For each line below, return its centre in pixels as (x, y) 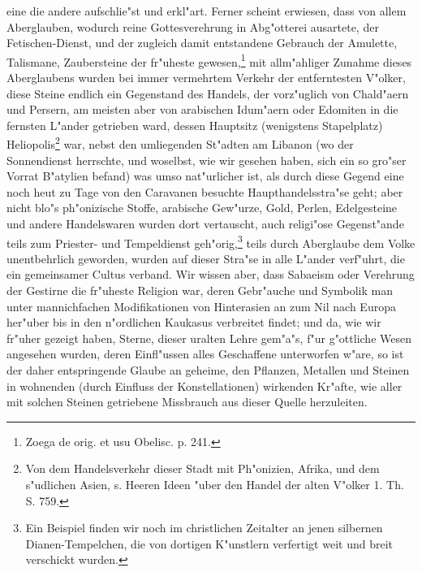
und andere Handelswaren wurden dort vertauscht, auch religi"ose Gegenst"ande (205, 224)
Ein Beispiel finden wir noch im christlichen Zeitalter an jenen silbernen (204, 528)
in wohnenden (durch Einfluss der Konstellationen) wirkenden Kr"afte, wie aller (205, 386)
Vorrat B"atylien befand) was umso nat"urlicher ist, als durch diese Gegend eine (205, 176)
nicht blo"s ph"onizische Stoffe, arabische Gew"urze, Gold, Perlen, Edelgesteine (202, 208)
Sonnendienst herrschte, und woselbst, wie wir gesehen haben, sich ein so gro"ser (207, 160)
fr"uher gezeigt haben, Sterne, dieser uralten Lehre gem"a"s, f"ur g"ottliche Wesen (209, 338)
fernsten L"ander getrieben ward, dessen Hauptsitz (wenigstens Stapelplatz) (195, 125)
